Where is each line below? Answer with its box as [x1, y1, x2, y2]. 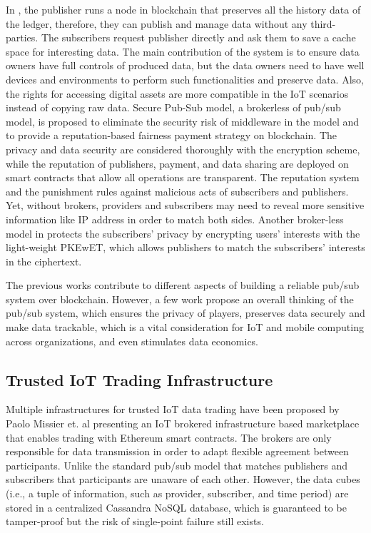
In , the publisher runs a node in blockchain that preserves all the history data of [6, 2, 361, 16]
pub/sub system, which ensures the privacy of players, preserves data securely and [6, 305, 365, 320]
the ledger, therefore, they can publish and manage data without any [6, 16, 308, 31]
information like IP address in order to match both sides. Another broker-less [6, 211, 344, 226]
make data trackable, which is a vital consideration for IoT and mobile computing [6, 320, 364, 335]
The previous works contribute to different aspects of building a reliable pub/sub [6, 278, 360, 293]
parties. [6, 30, 39, 45]
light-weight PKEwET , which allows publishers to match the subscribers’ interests [6, 240, 365, 255]
